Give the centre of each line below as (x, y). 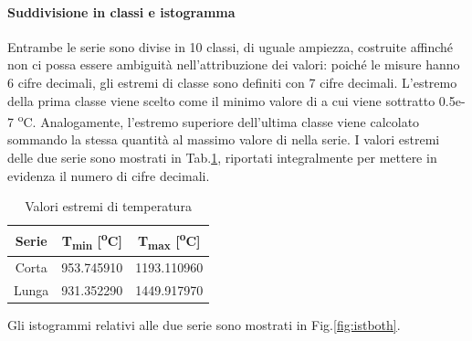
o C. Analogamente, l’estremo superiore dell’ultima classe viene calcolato (219, 120)
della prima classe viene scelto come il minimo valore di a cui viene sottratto (221, 100)
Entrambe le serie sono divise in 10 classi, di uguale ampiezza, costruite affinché (230, 46)
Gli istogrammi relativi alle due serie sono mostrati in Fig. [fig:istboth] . (204, 324)
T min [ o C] (92, 241)
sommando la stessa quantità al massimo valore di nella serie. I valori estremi (224, 139)
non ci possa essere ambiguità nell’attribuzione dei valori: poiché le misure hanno (234, 64)
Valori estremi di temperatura (108, 206)
